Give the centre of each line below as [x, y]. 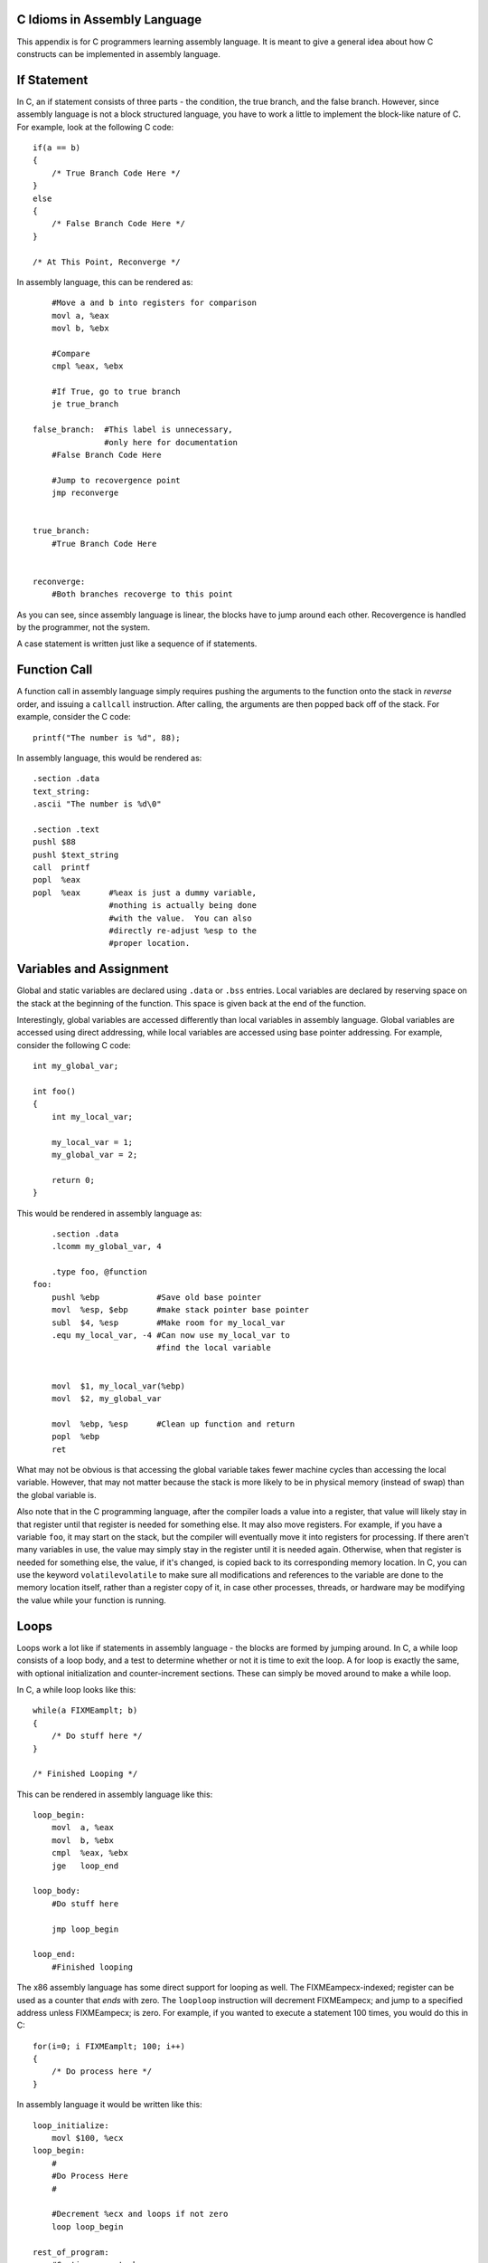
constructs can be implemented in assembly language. [118, 53]
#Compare [70, 353]
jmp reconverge [85, 493]
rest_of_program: [71, 2252]
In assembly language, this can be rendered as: [105, 282]
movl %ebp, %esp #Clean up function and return [173, 1424]
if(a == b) [57, 148]
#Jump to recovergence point [116, 480]
